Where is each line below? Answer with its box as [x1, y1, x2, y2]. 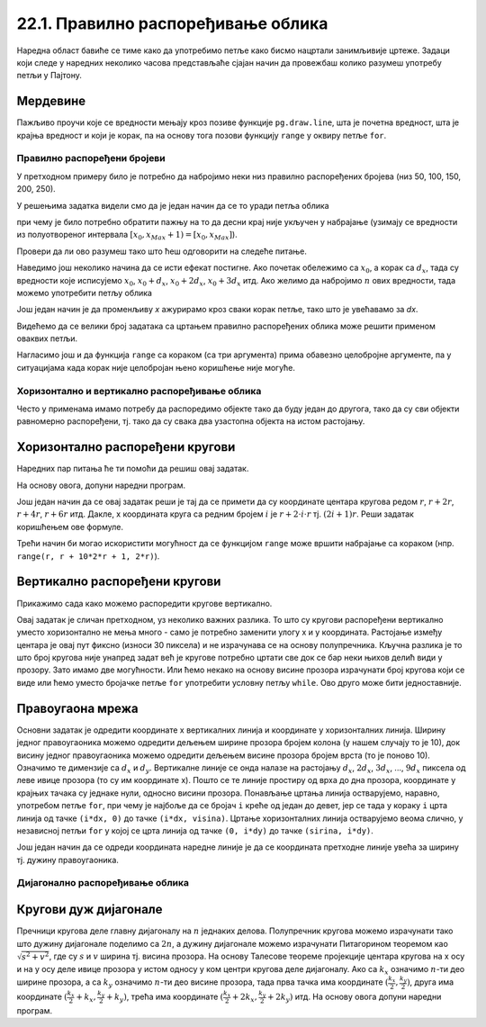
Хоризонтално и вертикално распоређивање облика [16, 384, 262, 397]
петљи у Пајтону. [16, 70, 83, 81]
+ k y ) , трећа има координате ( [105, 991, 224, 1004]
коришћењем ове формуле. [16, 521, 123, 532]
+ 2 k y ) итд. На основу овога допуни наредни [266, 991, 442, 1004]
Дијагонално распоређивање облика [16, 877, 189, 889]
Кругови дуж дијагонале [16, 902, 163, 917]
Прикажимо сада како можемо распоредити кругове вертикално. [16, 598, 273, 608]
